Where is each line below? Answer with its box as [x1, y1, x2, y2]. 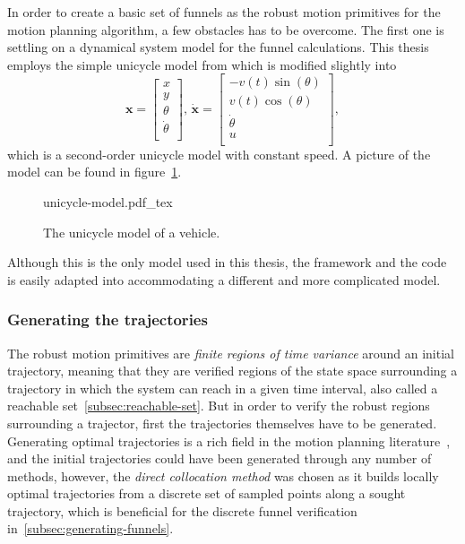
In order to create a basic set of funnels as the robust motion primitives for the [7, 3, 441, 21]
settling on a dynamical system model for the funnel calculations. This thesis [7, 38, 429, 56]
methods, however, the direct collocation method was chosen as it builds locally [7, 466, 439, 485]
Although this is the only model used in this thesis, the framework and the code [7, 253, 447, 272]
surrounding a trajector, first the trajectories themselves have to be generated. [7, 413, 437, 432]
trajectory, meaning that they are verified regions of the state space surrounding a [7, 361, 458, 380]
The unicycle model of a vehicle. [43, 222, 220, 241]
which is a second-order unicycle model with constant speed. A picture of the [7, 144, 431, 163]
